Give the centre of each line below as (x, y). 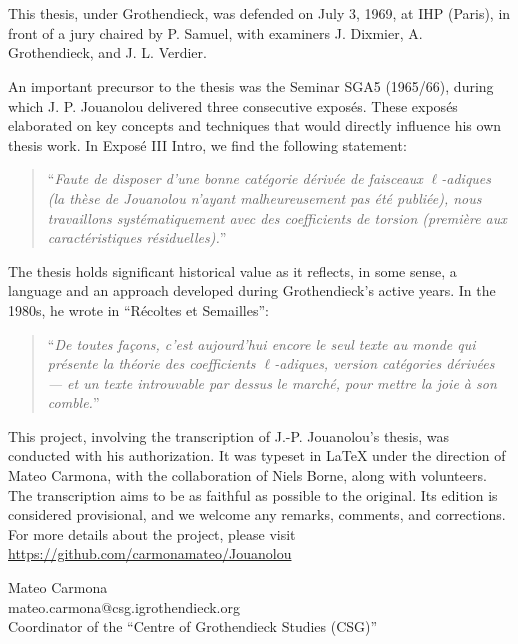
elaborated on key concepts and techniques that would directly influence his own (255, 125)
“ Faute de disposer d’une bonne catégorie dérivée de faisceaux (235, 178)
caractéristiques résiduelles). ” (137, 237)
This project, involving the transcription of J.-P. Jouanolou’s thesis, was (229, 435)
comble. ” (73, 402)
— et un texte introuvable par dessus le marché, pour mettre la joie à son (272, 382)
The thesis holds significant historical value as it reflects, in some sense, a (232, 270)
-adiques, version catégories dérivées (384, 363)
